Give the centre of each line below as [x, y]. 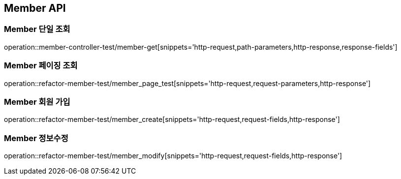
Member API [35, 8]
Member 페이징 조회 [41, 66]
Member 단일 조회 [37, 29]
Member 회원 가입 [37, 102]
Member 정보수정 [36, 138]
